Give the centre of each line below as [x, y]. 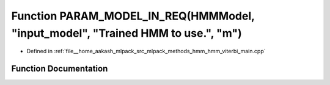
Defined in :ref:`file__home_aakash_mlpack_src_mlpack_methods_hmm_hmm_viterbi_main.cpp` [146, 51]
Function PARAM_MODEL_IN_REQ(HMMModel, [133, 16]
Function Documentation [60, 69]
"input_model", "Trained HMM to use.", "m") [127, 33]
